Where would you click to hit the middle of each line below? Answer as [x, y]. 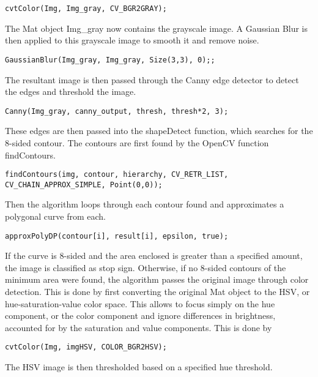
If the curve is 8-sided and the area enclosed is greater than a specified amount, [154, 256]
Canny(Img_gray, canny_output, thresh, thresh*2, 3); [117, 111]
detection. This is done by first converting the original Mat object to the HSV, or [157, 292]
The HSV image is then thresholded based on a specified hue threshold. [139, 367]
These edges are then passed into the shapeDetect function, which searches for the [159, 131]
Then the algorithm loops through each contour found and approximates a [145, 204]
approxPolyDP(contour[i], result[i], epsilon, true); [117, 236]
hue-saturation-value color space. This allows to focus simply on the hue [140, 303]
